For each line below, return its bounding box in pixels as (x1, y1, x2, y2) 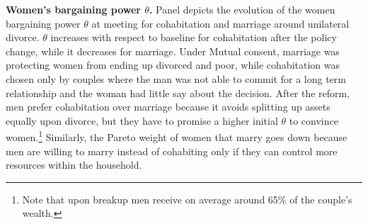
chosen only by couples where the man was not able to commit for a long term (6, 71, 346, 86)
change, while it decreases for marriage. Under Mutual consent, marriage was (6, 43, 340, 58)
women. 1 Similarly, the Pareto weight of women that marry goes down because (6, 128, 347, 144)
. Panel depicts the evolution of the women (149, 2, 335, 16)
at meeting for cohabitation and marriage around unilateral (91, 16, 350, 30)
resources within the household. (6, 157, 142, 172)
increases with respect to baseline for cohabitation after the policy (50, 30, 337, 45)
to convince (289, 113, 338, 128)
